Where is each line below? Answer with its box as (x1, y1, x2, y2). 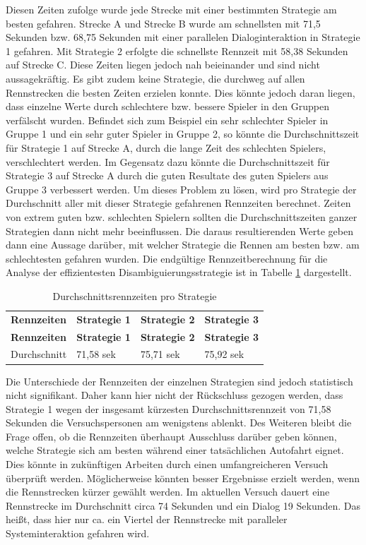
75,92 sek (204, 347, 244, 361)
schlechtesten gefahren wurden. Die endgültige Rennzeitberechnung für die (6, 251, 328, 265)
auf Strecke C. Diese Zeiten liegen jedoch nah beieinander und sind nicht (6, 57, 320, 72)
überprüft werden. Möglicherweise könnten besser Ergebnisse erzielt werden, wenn (6, 470, 360, 485)
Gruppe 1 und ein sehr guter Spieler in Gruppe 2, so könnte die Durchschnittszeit (6, 126, 360, 141)
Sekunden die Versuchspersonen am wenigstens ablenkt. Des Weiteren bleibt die (6, 415, 352, 430)
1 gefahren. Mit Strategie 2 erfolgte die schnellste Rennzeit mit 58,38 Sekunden (6, 43, 348, 58)
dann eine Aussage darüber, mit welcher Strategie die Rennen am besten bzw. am (6, 237, 360, 252)
